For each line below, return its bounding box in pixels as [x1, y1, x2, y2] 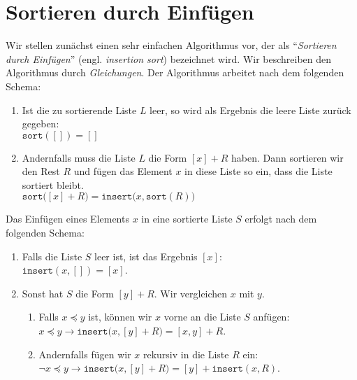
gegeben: [22, 116, 59, 131]
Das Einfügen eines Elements [6, 211, 129, 226]
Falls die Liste [22, 248, 82, 263]
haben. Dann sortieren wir [231, 150, 344, 164]
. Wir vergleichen [154, 286, 228, 300]
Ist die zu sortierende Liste [22, 102, 137, 117]
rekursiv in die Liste [143, 346, 229, 361]
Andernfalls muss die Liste [22, 150, 136, 164]
